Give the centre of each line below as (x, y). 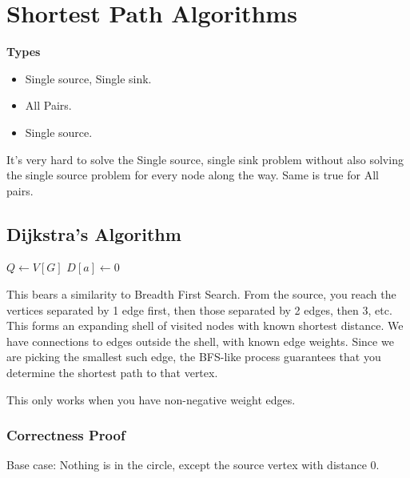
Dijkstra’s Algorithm (94, 233)
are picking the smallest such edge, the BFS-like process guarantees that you (194, 357)
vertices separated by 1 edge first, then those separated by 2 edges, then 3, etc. (199, 309)
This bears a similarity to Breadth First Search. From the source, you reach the (201, 294)
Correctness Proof (66, 435)
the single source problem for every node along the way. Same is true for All (193, 175)
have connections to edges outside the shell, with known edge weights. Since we (200, 341)
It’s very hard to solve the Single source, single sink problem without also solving (205, 159)
